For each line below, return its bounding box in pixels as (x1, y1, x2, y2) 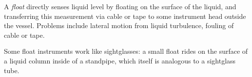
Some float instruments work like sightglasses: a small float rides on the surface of (4, 46, 248, 56)
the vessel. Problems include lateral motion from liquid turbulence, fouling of (4, 20, 234, 31)
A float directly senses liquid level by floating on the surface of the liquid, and (4, 1, 236, 11)
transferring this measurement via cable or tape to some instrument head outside (4, 11, 246, 21)
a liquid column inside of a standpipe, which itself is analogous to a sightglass (4, 55, 236, 65)
